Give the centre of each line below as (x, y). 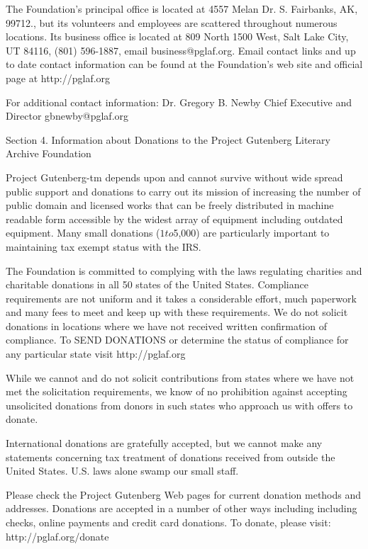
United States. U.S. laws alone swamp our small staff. (122, 471)
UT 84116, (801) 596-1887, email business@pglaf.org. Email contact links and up (181, 50)
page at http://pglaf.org (58, 78)
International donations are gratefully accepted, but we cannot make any (164, 443)
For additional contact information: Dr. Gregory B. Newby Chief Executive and (179, 102)
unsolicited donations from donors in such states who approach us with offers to (179, 405)
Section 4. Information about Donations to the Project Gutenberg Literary (168, 139)
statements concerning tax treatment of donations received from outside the (171, 457)
